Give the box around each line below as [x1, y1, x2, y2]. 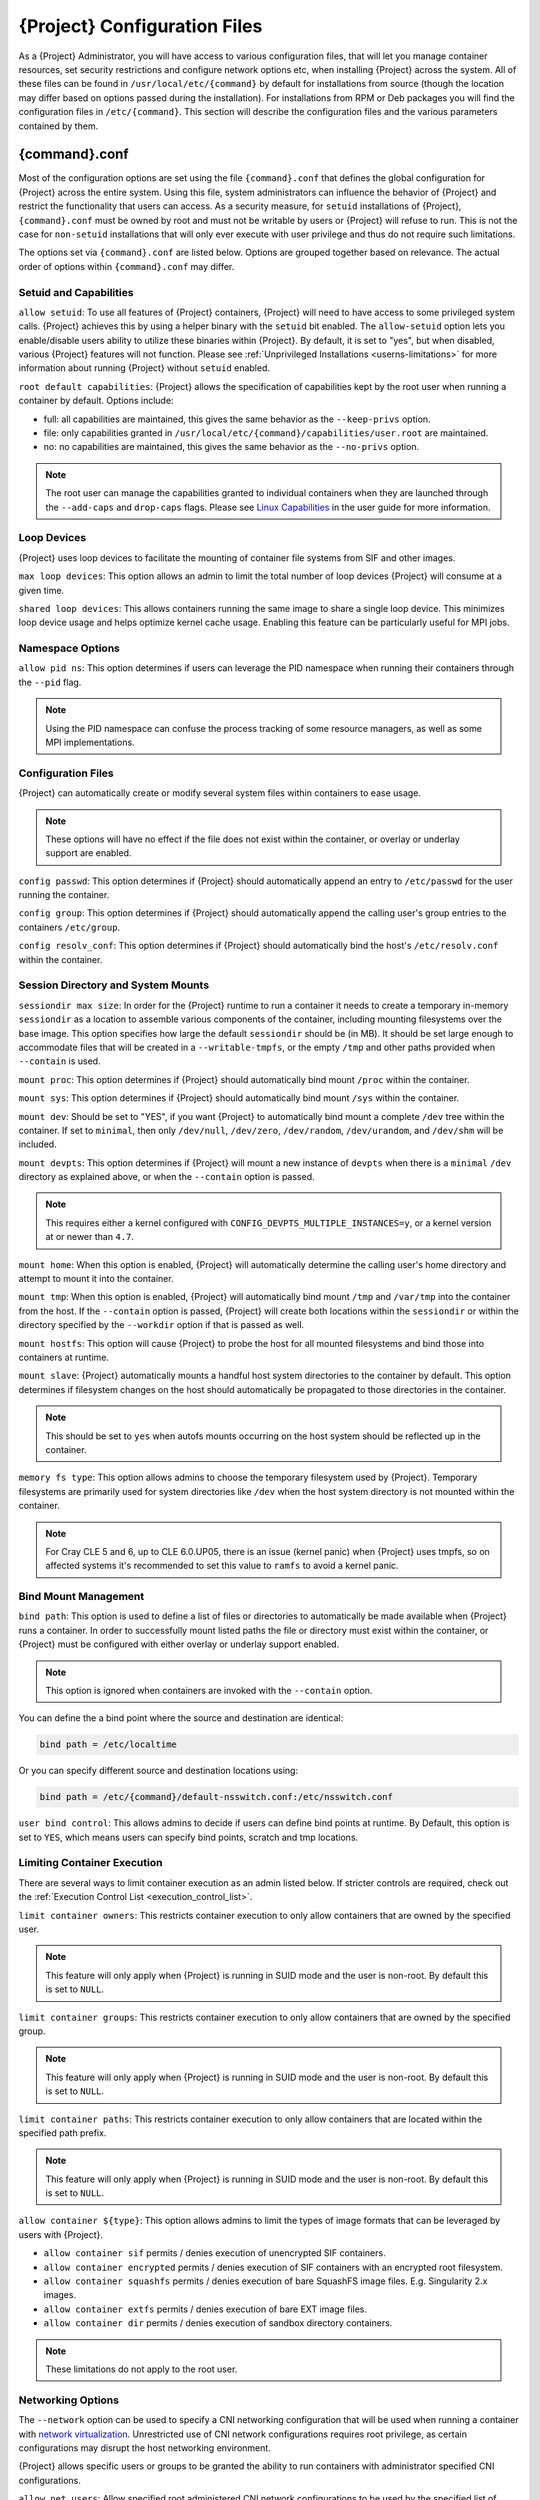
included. [18, 1138, 57, 1150]
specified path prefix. [18, 2126, 107, 2139]
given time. [18, 584, 65, 596]
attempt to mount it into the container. [18, 1273, 174, 1285]
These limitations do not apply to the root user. [45, 2363, 238, 2375]
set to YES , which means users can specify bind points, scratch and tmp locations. [18, 1831, 359, 1843]
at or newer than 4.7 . [45, 1231, 135, 1243]
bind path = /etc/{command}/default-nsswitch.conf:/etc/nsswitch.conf [39, 1791, 394, 1803]
